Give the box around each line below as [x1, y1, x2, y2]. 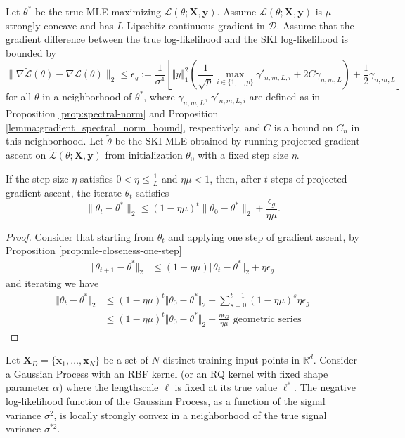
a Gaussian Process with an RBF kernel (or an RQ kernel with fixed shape [6, 366, 328, 380]
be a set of [103, 352, 148, 367]
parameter [6, 380, 50, 394]
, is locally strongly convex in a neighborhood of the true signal [53, 407, 327, 422]
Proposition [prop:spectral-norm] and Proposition [6, 106, 219, 121]
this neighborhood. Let [6, 133, 104, 148]
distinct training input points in [162, 352, 300, 367]
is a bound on [274, 119, 333, 134]
